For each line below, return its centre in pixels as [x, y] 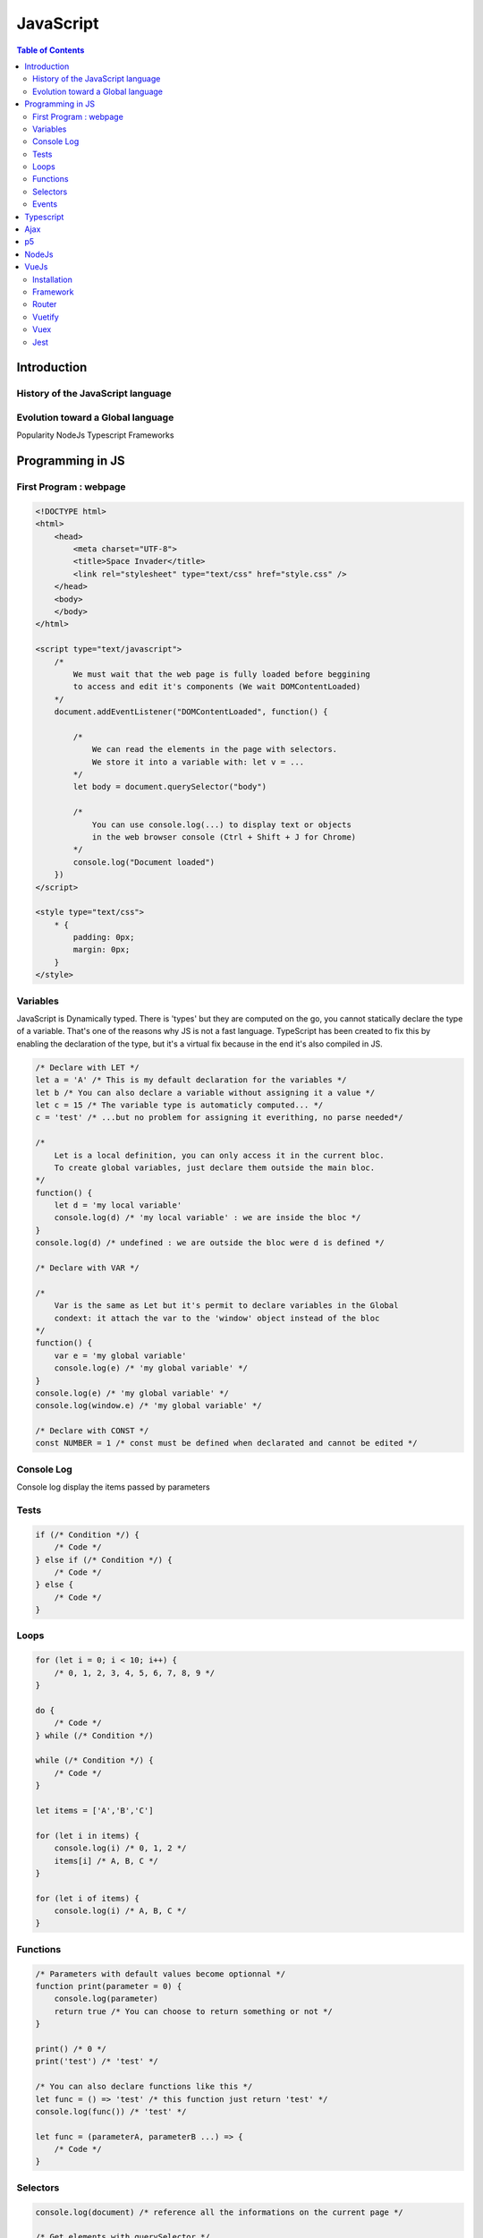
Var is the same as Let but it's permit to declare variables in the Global [226, 1306]
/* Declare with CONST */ [92, 1431]
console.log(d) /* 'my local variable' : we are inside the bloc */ [208, 1218]
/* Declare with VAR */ [88, 1268]
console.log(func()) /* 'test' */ [111, 2111]
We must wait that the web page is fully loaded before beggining [222, 674]
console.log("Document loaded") [144, 862]
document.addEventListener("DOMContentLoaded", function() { [191, 712]
